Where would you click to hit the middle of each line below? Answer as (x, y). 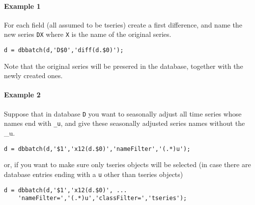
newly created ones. (33, 75)
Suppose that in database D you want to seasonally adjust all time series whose (123, 113)
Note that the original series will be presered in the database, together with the (124, 66)
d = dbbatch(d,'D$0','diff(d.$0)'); (64, 50)
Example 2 (22, 95)
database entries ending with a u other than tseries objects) (94, 174)
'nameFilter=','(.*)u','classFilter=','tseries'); (102, 198)
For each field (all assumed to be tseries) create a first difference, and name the (123, 24)
